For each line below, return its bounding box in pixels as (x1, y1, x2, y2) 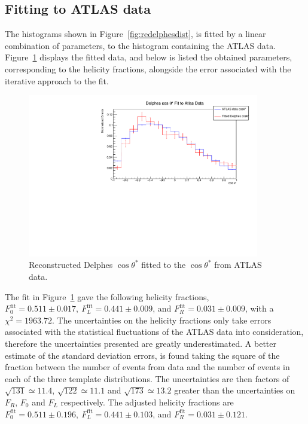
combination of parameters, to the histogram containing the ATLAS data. (5, 39, 276, 51)
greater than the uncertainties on (174, 384, 295, 396)
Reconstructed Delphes (29, 258, 113, 271)
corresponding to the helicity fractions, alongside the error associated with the (5, 62, 291, 75)
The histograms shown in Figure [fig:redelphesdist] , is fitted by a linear (5, 28, 266, 40)
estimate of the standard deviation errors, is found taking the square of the (5, 349, 280, 361)
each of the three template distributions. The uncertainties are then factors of (5, 372, 289, 385)
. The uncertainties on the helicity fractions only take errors (52, 313, 272, 326)
